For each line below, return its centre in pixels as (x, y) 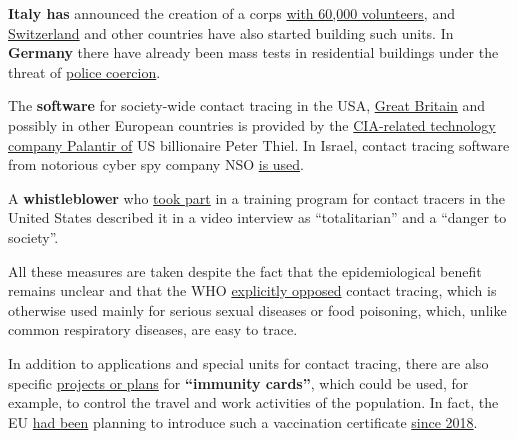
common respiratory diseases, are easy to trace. (153, 329)
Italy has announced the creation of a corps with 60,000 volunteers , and (231, 13)
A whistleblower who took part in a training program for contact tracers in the (257, 197)
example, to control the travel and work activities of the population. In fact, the (253, 402)
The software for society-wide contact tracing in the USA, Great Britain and (247, 105)
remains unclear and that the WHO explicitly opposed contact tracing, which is (252, 290)
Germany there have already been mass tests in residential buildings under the (253, 52)
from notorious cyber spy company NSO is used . (156, 164)
